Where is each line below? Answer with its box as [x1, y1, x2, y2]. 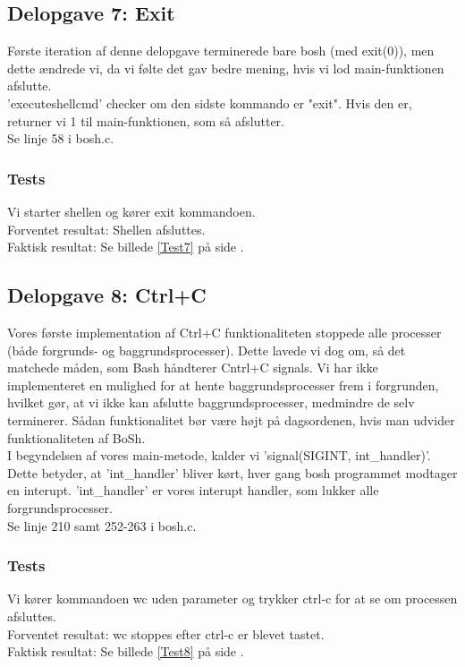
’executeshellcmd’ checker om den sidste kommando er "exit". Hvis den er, [7, 93, 412, 112]
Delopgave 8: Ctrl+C [7, 281, 207, 309]
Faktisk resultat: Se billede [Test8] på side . [7, 642, 244, 661]
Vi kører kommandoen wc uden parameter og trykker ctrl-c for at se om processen [7, 589, 458, 608]
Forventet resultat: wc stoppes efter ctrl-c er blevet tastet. [7, 624, 325, 643]
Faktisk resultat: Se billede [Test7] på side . [7, 237, 244, 256]
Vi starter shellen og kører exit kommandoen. [7, 201, 256, 220]
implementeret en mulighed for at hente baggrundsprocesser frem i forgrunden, [7, 375, 439, 394]
